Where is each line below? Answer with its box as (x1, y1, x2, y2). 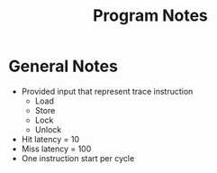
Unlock (34, 123, 62, 135)
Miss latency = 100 (21, 143, 92, 154)
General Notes (8, 56, 119, 77)
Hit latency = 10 (21, 133, 80, 144)
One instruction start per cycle (21, 152, 135, 163)
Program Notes (92, 5, 209, 26)
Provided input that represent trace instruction (21, 86, 194, 96)
